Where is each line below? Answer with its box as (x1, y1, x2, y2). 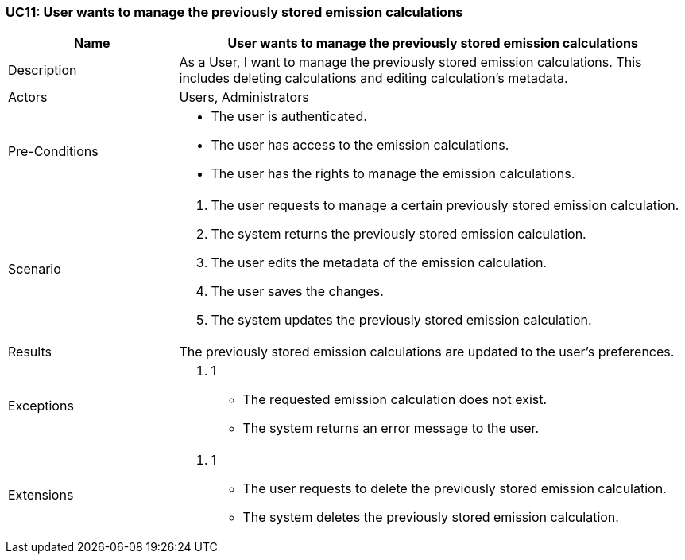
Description (8, 62, 77, 79)
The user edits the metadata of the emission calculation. (211, 255, 548, 271)
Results (8, 344, 52, 360)
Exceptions (8, 398, 74, 414)
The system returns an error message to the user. (242, 420, 540, 437)
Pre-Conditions (8, 143, 99, 160)
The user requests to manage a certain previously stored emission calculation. (211, 197, 679, 214)
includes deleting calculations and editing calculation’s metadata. (179, 70, 568, 87)
